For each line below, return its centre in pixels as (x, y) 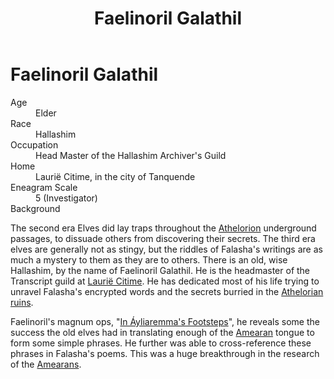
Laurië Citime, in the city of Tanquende (115, 176)
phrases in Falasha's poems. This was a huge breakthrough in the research (165, 353)
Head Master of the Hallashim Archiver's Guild (131, 155)
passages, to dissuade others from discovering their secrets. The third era (163, 238)
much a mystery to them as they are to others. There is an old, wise (149, 259)
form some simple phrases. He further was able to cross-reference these (161, 343)
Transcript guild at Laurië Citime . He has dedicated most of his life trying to (165, 281)
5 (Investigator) (66, 198)
